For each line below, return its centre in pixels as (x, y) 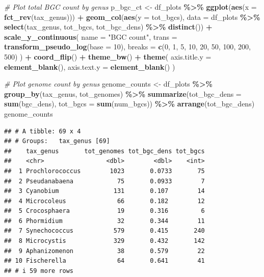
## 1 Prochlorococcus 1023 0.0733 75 (104, 171)
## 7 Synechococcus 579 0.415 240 (104, 231)
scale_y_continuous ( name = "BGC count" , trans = (91, 36)
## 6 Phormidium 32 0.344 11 (104, 221)
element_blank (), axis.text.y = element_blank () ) (90, 66)
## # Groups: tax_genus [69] (57, 141)
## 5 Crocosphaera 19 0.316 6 (104, 211)
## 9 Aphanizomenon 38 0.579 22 (104, 251)
